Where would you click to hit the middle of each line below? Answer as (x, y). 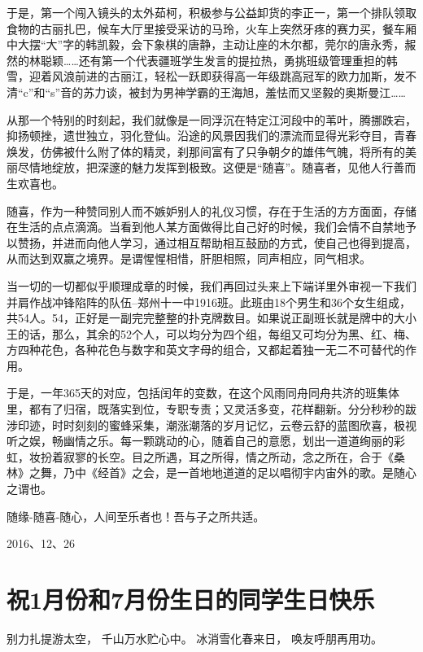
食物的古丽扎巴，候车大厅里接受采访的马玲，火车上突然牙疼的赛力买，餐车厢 (211, 28)
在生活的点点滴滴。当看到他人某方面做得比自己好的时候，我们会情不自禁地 (206, 227)
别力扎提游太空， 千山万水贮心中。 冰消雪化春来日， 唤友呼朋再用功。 (194, 638)
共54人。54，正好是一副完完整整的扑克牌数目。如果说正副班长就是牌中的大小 (211, 318)
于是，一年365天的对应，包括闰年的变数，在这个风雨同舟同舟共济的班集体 (203, 393)
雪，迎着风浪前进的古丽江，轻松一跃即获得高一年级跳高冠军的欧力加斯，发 (206, 76)
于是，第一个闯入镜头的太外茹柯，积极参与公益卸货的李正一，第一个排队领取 (211, 12)
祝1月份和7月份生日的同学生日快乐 (191, 599)
